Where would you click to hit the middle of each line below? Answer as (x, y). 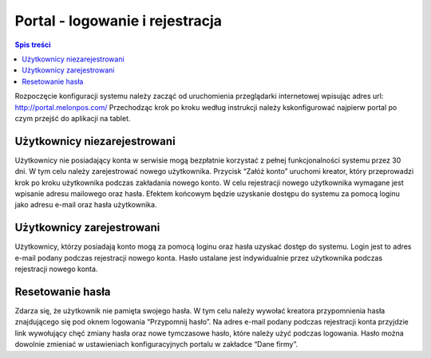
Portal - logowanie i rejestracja (119, 21)
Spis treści (33, 45)
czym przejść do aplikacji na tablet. (73, 118)
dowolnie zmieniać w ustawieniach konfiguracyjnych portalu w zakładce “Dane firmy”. (156, 344)
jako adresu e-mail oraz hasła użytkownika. (86, 205)
